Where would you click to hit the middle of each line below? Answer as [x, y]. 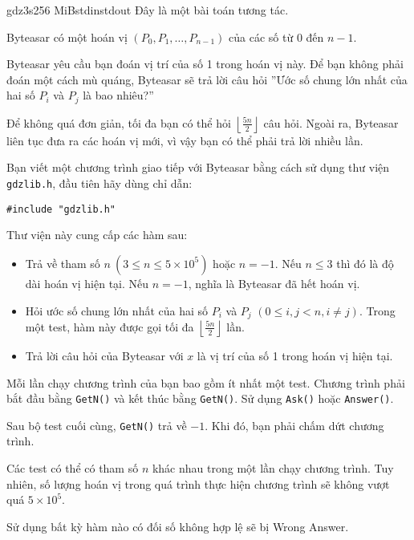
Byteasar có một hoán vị [67, 37]
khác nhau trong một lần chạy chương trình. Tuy [273, 468]
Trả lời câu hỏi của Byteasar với [104, 355]
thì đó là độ [365, 263]
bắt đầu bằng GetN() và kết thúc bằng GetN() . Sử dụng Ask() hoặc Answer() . [200, 398]
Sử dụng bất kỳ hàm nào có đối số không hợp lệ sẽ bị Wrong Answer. [178, 526]
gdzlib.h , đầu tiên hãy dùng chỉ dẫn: [99, 183]
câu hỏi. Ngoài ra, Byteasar [331, 122]
